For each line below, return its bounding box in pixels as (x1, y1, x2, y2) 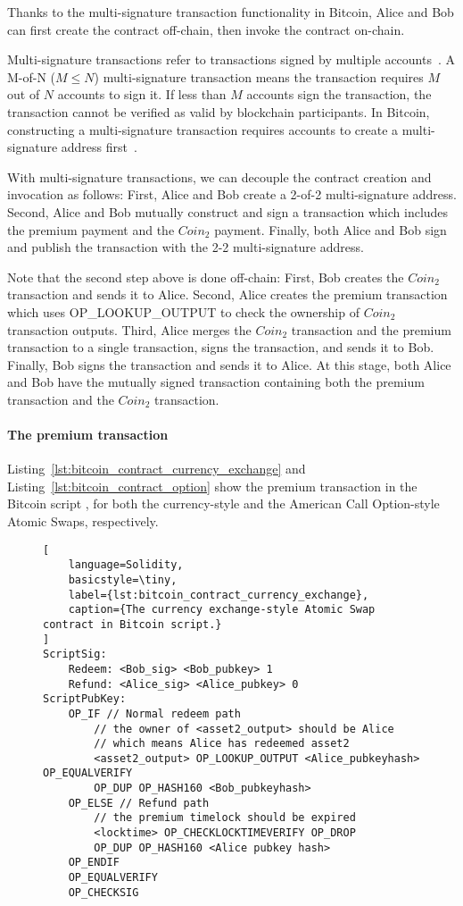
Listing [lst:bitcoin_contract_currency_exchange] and (7, 459, 306, 478)
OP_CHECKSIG (68, 885, 139, 899)
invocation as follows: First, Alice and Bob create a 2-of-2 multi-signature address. (7, 185, 457, 204)
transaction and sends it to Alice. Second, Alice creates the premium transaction (7, 285, 448, 304)
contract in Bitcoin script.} (43, 617, 222, 631)
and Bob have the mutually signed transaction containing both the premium (7, 373, 425, 391)
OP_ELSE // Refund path (68, 796, 210, 810)
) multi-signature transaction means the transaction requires (94, 67, 424, 86)
